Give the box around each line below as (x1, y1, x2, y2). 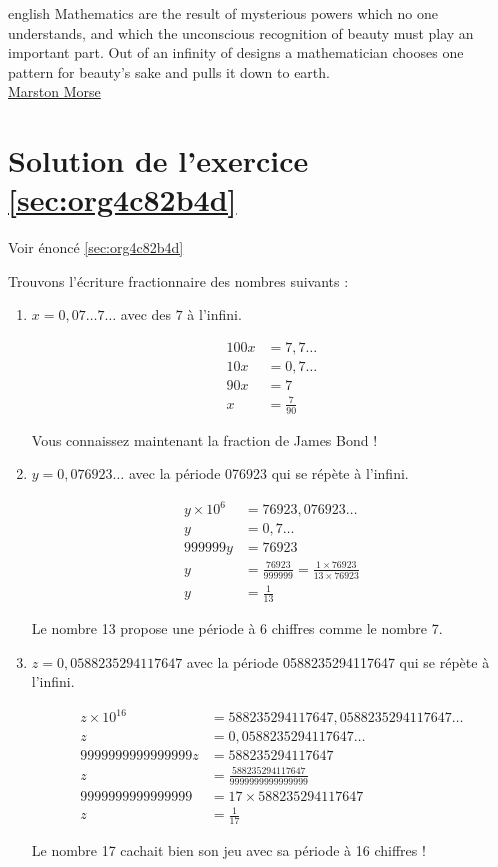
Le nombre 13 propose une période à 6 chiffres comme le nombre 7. (31, 618, 443, 639)
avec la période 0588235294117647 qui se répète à (186, 651, 490, 672)
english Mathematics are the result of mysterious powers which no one (8, 3, 438, 23)
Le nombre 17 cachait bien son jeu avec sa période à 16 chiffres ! (31, 840, 426, 861)
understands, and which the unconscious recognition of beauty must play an (8, 22, 474, 43)
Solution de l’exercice (8, 140, 309, 181)
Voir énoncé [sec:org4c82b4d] (8, 237, 184, 258)
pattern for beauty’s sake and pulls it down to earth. (8, 61, 330, 82)
